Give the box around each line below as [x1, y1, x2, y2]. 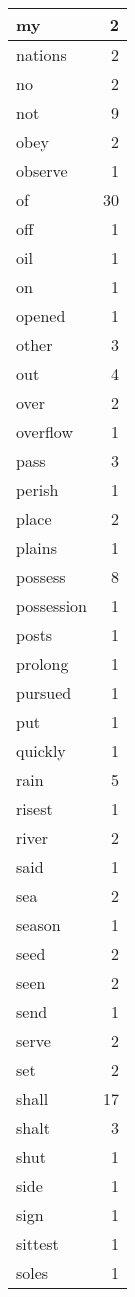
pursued [16, 681, 72, 704]
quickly [16, 739, 66, 762]
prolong [16, 652, 69, 675]
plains [16, 536, 57, 559]
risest [16, 797, 53, 820]
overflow [16, 420, 73, 443]
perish [16, 478, 59, 501]
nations [16, 43, 67, 66]
